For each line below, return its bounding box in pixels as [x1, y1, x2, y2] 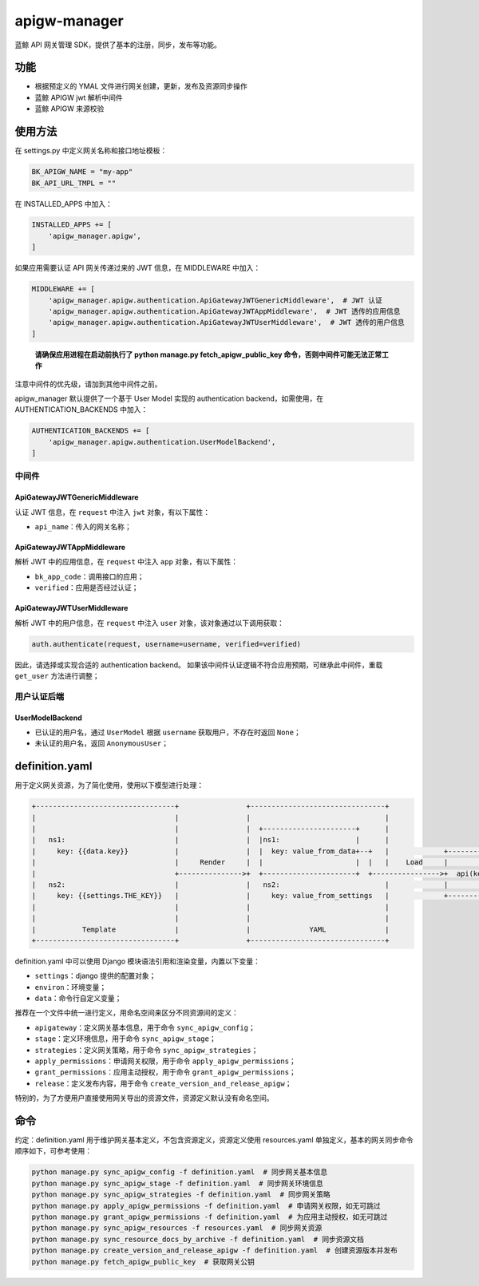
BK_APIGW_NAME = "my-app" [31, 168, 133, 176]
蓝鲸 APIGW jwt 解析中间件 [34, 93, 123, 102]
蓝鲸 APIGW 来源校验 [34, 104, 105, 113]
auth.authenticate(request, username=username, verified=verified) [31, 639, 302, 648]
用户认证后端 [14, 690, 65, 702]
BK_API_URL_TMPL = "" [31, 178, 117, 188]
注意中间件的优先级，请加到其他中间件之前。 [14, 379, 162, 389]
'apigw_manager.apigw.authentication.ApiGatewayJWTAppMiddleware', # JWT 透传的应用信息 [48, 307, 401, 316]
